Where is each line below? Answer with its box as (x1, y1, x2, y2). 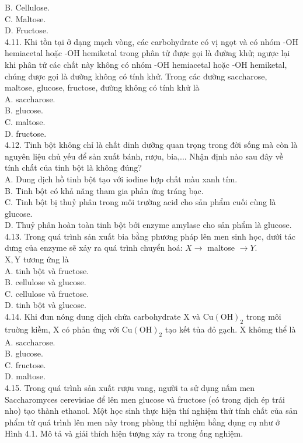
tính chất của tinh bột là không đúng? (5, 161, 142, 174)
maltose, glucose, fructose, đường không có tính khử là (5, 81, 200, 94)
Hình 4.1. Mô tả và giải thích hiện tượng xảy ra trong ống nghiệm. (5, 427, 243, 439)
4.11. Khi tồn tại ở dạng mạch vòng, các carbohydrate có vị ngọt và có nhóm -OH (5, 35, 298, 47)
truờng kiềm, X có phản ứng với (5, 323, 120, 335)
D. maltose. (5, 370, 46, 382)
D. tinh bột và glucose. (5, 299, 86, 311)
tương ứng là (23, 253, 69, 265)
